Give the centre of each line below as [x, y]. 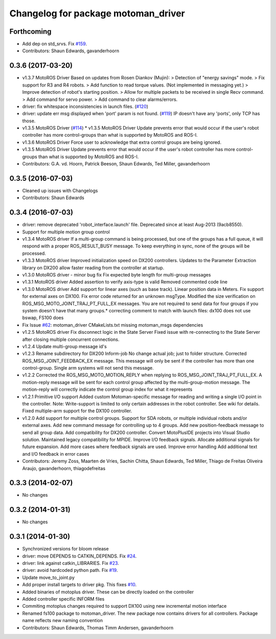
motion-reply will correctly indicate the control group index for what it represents [107, 390]
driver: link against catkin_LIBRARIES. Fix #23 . [71, 563]
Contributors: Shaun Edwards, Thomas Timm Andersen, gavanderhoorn [98, 628]
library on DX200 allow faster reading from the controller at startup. [93, 268]
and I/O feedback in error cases [56, 454]
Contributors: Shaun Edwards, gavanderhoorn [71, 51]
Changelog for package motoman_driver [97, 13]
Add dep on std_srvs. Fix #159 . [54, 44]
